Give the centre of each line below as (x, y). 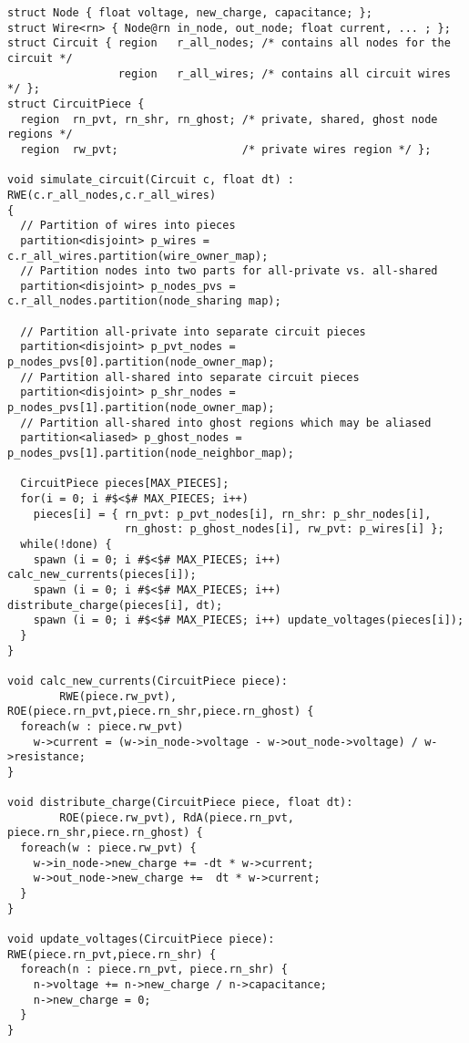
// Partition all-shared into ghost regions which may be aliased (226, 423)
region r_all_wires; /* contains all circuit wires (284, 73)
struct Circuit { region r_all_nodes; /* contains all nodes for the (229, 43)
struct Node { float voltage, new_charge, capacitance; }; (190, 13)
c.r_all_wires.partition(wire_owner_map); (138, 256)
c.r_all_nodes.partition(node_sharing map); (144, 301)
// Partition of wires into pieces (128, 226)
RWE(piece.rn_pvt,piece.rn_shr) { (112, 954)
